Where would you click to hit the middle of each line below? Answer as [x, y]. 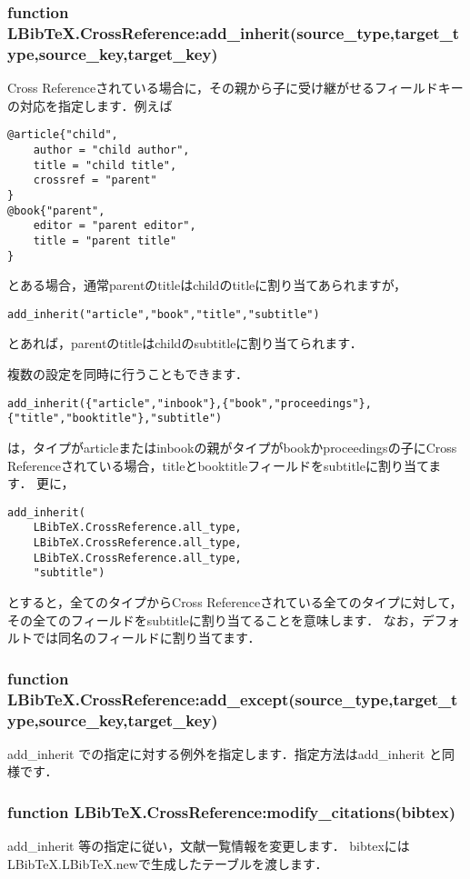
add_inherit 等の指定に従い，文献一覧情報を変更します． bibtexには [209, 846]
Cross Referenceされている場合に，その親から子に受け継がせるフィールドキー [235, 88]
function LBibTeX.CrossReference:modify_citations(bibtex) [231, 811]
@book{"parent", [56, 210]
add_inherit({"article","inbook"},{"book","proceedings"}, [190, 403]
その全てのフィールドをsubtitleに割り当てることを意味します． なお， [215, 619]
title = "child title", [105, 165]
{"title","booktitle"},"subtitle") [115, 419]
